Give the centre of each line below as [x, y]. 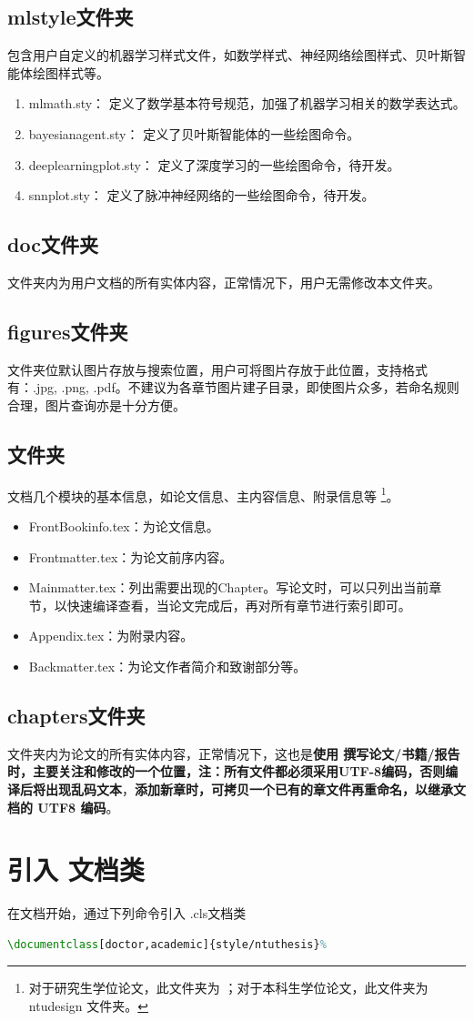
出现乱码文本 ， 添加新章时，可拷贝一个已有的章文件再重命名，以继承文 [255, 788]
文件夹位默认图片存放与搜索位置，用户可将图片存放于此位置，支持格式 [217, 369]
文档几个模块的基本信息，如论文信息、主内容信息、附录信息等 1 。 [203, 494]
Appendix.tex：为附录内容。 [111, 636]
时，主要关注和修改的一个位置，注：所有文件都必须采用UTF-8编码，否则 [227, 771]
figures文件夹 [68, 331]
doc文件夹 [53, 244]
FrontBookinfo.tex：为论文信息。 [124, 526]
